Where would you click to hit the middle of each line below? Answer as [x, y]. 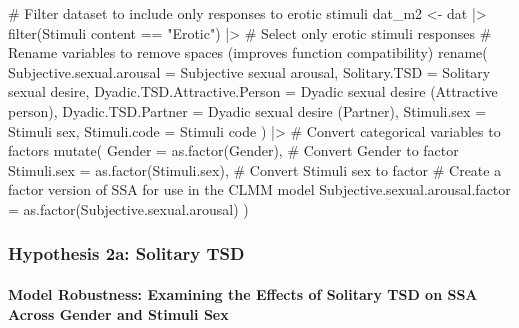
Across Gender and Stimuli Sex [118, 313]
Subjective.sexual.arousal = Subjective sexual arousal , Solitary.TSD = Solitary [249, 71]
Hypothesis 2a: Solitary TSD [126, 253]
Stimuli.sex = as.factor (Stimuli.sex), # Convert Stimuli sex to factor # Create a [255, 169]
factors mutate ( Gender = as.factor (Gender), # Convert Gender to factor [233, 150]
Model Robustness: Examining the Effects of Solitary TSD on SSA [243, 293]
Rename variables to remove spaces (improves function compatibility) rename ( [248, 52]
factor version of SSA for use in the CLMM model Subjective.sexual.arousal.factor [259, 189]
